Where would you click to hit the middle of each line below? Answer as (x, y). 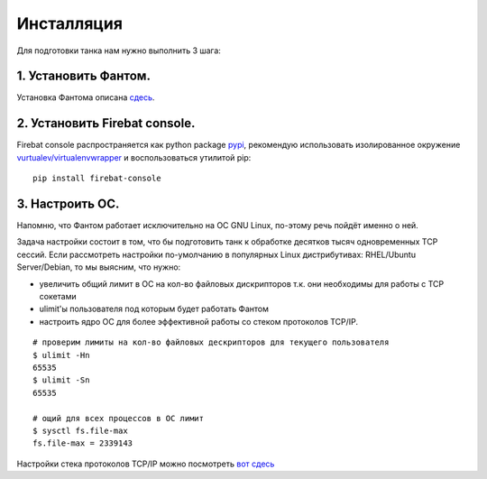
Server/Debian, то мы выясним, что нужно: (99, 267)
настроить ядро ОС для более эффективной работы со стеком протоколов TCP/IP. (199, 321)
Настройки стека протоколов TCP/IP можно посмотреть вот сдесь (146, 464)
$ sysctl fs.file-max (80, 430)
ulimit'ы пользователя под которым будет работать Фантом (154, 309)
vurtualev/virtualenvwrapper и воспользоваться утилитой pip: (134, 157)
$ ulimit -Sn (61, 380)
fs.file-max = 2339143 (83, 443)
